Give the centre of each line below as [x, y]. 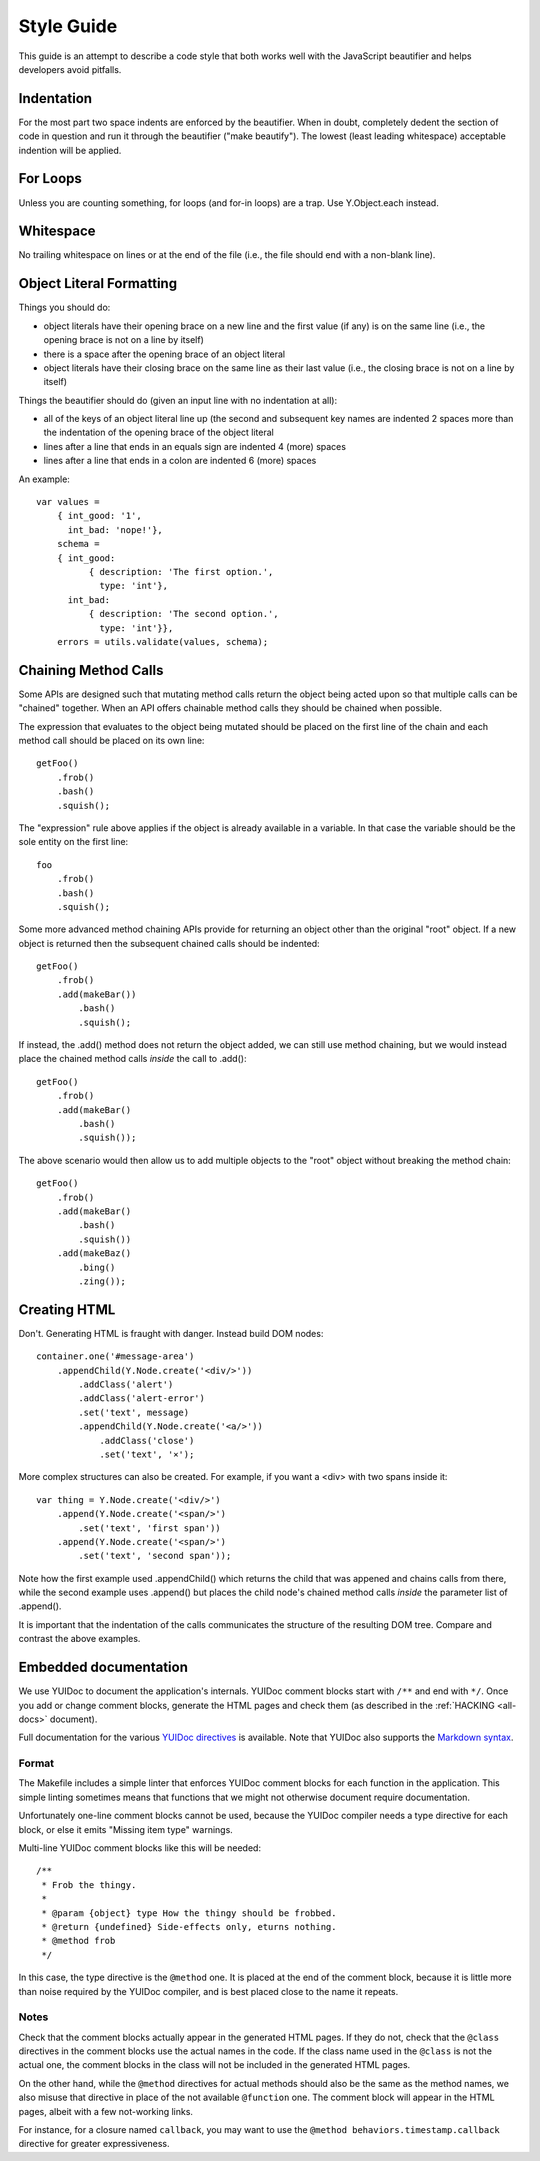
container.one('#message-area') [115, 1356]
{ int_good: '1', [99, 516]
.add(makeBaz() [94, 1253]
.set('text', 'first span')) [150, 1528]
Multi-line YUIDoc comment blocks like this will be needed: [140, 1848]
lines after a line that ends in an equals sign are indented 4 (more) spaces [195, 446]
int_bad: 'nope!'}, [115, 529]
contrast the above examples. [79, 1639]
